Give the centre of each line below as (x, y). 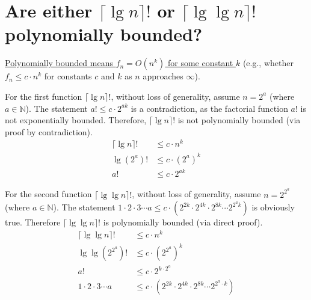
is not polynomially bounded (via (239, 120)
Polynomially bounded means (59, 63)
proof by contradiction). (49, 131)
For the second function (48, 194)
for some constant (200, 63)
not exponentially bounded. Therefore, (76, 120)
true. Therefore (33, 222)
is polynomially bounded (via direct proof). (183, 222)
